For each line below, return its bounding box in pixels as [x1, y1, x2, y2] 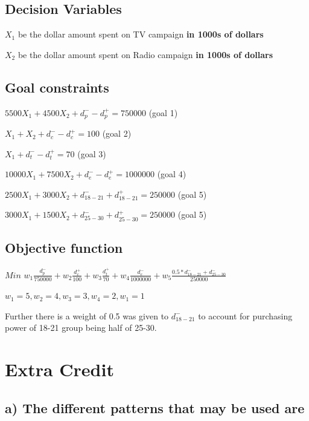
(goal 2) [102, 127, 132, 140]
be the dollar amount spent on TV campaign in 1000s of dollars [18, 28, 264, 41]
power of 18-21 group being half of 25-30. [5, 321, 157, 334]
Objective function [5, 238, 123, 257]
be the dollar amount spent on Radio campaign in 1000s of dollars [18, 48, 273, 60]
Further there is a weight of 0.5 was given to [5, 309, 169, 322]
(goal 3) [77, 147, 106, 160]
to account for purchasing [198, 309, 293, 322]
